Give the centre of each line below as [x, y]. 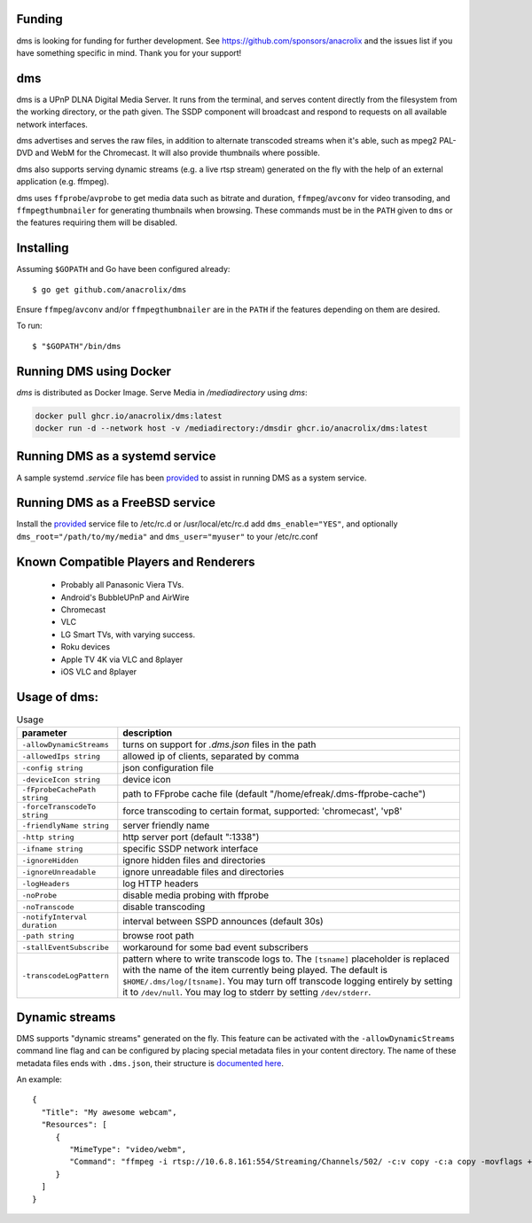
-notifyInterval [55, 917]
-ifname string [52, 849]
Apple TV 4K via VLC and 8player [122, 659]
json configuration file [168, 768]
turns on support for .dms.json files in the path [219, 744]
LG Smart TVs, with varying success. [128, 635]
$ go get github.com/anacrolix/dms [110, 289]
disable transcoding [164, 907]
